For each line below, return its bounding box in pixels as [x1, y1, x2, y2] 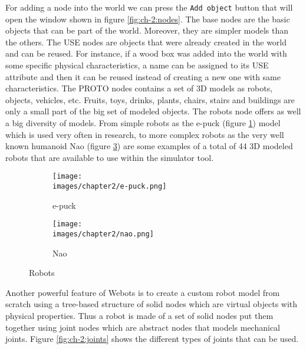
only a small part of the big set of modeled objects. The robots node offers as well [5, 105, 301, 117]
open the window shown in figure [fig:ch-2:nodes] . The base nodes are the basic [5, 12, 290, 25]
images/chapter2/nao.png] [52, 229, 154, 238]
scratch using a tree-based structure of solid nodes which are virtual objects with [5, 298, 298, 310]
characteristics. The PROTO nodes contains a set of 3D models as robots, [5, 82, 273, 94]
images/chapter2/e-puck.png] [52, 182, 167, 191]
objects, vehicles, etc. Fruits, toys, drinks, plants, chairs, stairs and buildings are [5, 93, 295, 106]
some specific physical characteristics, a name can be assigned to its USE [5, 59, 269, 71]
